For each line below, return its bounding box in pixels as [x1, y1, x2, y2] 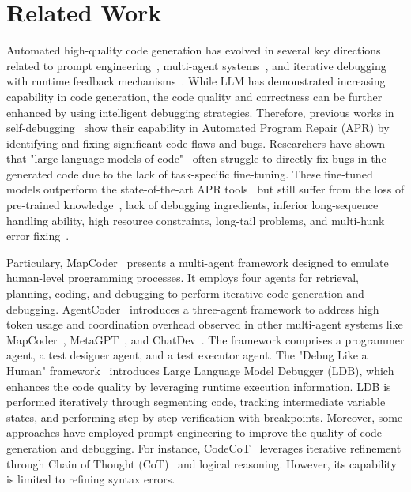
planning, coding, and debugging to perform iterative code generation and [6, 285, 364, 302]
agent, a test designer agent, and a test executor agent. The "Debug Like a [6, 347, 368, 363]
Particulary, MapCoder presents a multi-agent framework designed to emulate [6, 254, 389, 270]
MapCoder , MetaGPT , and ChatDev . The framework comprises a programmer [6, 331, 405, 347]
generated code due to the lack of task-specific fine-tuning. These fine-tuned [6, 165, 373, 182]
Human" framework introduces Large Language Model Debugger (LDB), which [6, 362, 394, 378]
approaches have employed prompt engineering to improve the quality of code [6, 424, 383, 441]
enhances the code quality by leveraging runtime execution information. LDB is [6, 377, 391, 394]
